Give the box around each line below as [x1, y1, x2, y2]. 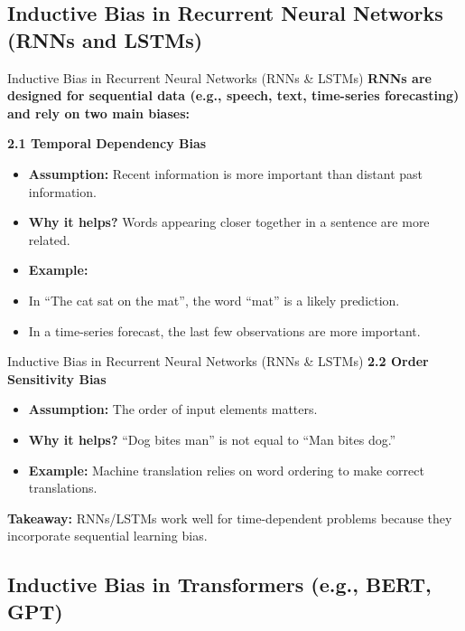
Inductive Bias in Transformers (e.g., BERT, [7, 570, 432, 598]
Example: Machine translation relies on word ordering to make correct [28, 460, 424, 479]
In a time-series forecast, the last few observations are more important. [28, 321, 421, 340]
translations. [28, 478, 98, 497]
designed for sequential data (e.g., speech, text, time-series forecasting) [7, 86, 460, 105]
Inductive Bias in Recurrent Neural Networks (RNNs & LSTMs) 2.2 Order [7, 352, 429, 371]
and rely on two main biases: [7, 103, 190, 122]
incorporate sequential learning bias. [7, 526, 208, 545]
